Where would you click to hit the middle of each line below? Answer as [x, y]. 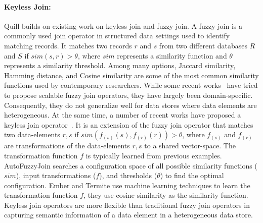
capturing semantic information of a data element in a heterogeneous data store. [128, 215]
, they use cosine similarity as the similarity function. [166, 195]
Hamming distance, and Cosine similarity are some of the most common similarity [131, 75]
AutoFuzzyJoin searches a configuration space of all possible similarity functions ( [131, 165]
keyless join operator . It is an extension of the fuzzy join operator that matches [129, 124]
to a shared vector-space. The [190, 146]
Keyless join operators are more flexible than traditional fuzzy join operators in [127, 205]
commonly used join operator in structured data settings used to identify [117, 36]
